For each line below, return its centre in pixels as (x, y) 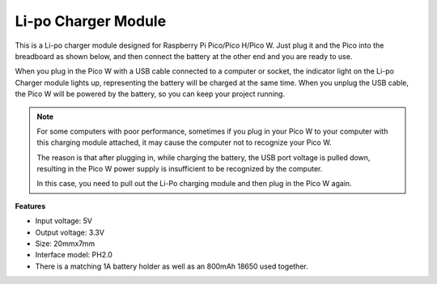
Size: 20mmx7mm (65, 244)
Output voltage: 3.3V (70, 232)
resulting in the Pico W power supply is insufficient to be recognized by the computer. (180, 169)
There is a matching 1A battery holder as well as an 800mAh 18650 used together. (172, 266)
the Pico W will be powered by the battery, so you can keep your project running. (150, 94)
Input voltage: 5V (64, 221)
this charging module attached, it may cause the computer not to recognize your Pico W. (184, 142)
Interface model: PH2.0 (74, 255)
